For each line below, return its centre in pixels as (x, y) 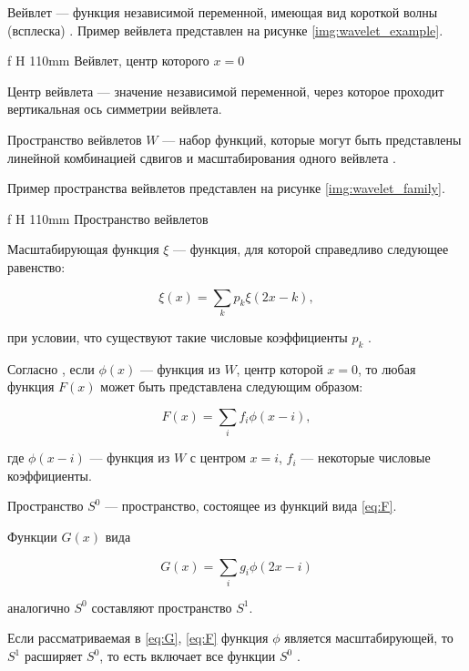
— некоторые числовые (366, 457)
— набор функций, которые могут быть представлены (312, 139)
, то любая (387, 368)
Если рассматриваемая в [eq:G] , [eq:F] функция (138, 638)
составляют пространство (162, 607)
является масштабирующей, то (369, 638)
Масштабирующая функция (83, 249)
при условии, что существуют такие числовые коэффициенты (178, 336)
